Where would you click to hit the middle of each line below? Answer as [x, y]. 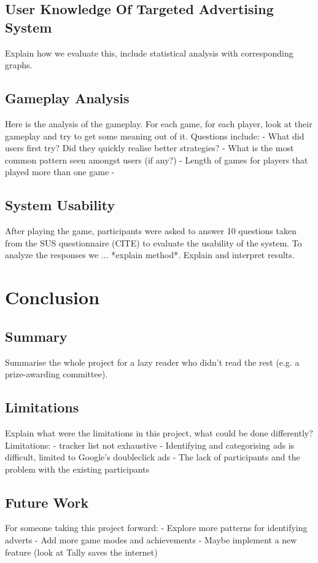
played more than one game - [60, 172]
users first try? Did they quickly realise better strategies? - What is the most [149, 148]
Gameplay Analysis [67, 98]
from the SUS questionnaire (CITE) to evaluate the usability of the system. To [153, 242]
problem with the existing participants [77, 469]
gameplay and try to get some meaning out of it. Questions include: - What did [155, 136]
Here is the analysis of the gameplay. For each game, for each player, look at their [159, 123]
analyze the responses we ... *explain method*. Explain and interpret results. [150, 255]
